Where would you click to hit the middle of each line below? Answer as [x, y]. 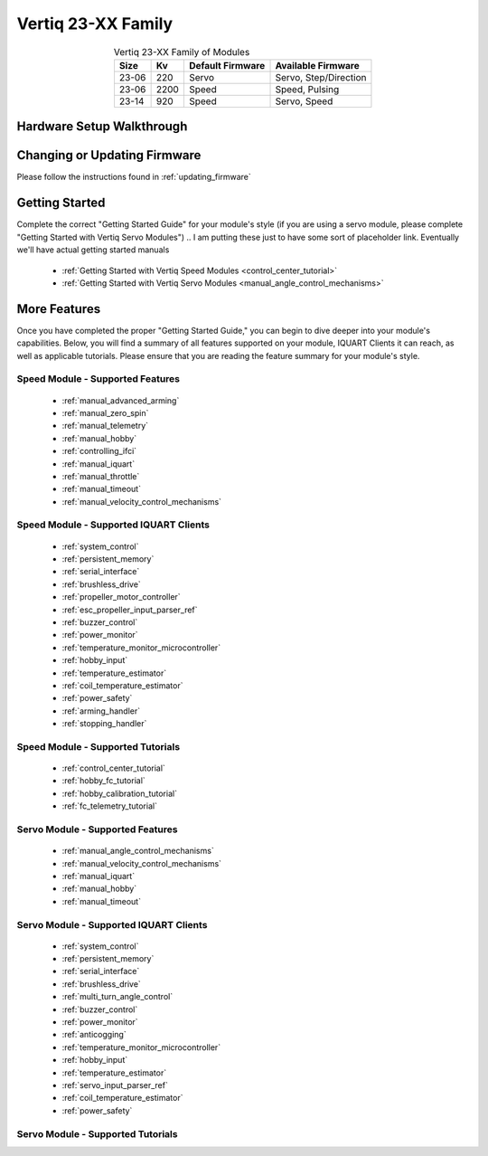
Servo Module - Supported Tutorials [97, 1133]
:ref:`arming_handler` [101, 711]
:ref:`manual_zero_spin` [105, 412]
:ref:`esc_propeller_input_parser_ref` [130, 610]
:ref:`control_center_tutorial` [114, 768]
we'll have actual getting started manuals [93, 250]
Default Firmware [227, 65]
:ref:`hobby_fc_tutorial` [104, 781]
